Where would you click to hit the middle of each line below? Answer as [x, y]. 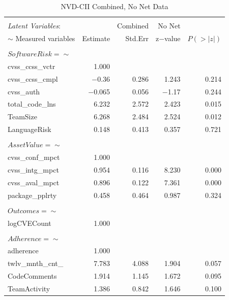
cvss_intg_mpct [33, 169]
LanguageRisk [30, 129]
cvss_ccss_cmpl [33, 78]
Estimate [96, 38]
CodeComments [32, 276]
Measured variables [45, 38]
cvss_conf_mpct [34, 157]
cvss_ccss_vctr [32, 66]
